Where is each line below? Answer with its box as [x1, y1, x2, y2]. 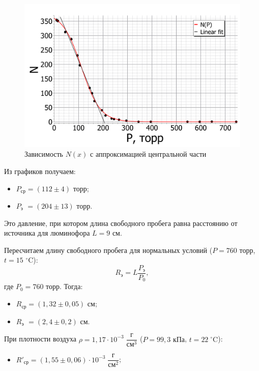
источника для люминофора [4, 227, 90, 238]
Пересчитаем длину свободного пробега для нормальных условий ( [4, 244, 213, 255]
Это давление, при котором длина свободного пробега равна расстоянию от [4, 217, 238, 228]
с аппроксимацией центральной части [90, 149, 207, 159]
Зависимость [24, 149, 63, 159]
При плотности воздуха [4, 333, 76, 344]
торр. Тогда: [46, 281, 83, 292]
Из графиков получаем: [4, 165, 76, 176]
